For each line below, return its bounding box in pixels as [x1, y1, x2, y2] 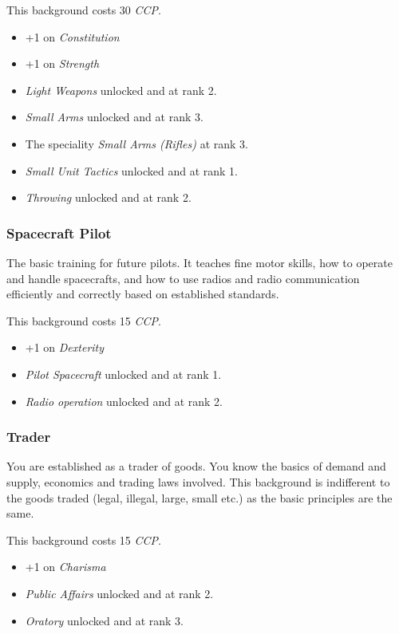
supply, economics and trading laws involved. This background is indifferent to [6, 473, 390, 490]
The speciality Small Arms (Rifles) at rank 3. [25, 135, 248, 152]
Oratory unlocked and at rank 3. [25, 612, 184, 628]
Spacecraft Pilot [6, 222, 112, 242]
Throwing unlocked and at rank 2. [25, 189, 192, 206]
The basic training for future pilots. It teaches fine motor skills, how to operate [6, 254, 393, 270]
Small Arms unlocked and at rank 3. [25, 108, 203, 125]
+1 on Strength [25, 55, 100, 72]
